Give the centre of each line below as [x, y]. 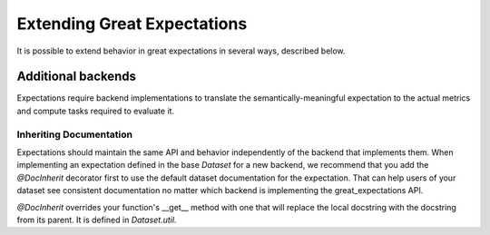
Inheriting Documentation [75, 134]
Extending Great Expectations [132, 24]
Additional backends [76, 77]
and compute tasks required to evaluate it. [96, 111]
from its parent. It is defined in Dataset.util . [97, 220]
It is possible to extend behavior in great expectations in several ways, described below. [181, 51]
